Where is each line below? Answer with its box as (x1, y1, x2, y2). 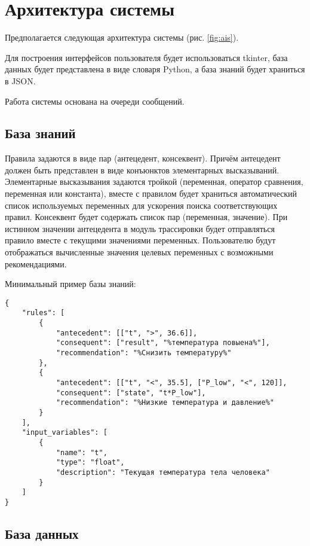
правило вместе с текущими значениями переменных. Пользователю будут (5, 234, 276, 246)
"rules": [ (22, 309, 65, 318)
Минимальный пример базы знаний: (5, 277, 136, 290)
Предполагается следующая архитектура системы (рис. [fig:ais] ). (5, 31, 239, 44)
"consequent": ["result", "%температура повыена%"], (56, 338, 270, 347)
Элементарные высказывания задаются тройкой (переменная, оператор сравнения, (5, 175, 303, 188)
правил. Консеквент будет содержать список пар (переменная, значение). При (5, 211, 288, 223)
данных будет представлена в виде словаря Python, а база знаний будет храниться (5, 63, 305, 75)
